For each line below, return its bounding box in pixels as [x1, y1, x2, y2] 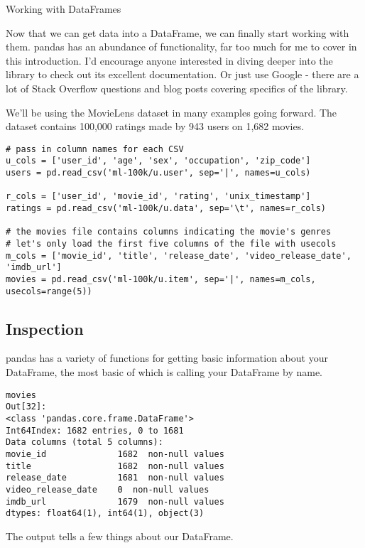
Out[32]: [6, 402, 47, 412]
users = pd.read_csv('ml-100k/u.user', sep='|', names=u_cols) [6, 168, 311, 178]
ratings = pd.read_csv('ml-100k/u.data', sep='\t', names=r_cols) [6, 203, 327, 214]
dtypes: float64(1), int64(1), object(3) [6, 508, 205, 519]
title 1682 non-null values [6, 461, 224, 471]
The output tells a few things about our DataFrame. [6, 528, 234, 543]
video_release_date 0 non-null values [6, 484, 209, 495]
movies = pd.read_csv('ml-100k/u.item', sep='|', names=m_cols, [6, 274, 316, 284]
